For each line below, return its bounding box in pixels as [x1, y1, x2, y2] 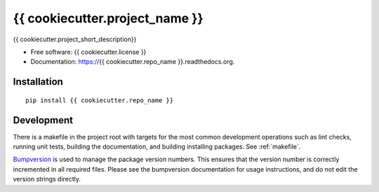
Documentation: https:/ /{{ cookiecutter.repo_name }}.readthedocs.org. [30, 57, 235, 66]
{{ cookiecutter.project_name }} [13, 11, 204, 26]
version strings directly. [13, 175, 81, 184]
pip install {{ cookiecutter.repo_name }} [25, 96, 174, 104]
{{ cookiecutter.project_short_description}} [13, 35, 137, 43]
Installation [13, 76, 63, 88]
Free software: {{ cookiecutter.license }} [30, 48, 147, 56]
